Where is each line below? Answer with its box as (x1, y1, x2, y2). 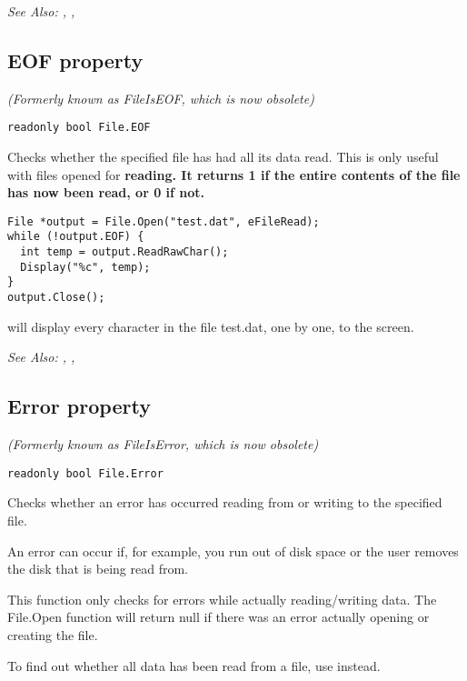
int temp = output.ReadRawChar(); (20, 245, 229, 259)
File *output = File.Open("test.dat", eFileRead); (7, 215, 320, 228)
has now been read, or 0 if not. (7, 183, 205, 202)
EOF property (7, 45, 144, 74)
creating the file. (7, 625, 98, 644)
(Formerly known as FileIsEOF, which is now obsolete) (7, 88, 314, 107)
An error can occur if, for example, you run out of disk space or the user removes (7, 541, 459, 560)
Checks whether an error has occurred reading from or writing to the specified (7, 493, 442, 512)
